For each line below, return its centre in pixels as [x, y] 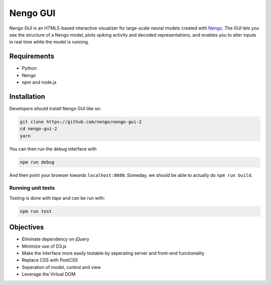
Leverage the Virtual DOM [49, 274]
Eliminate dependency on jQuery [56, 239]
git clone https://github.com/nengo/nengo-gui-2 [81, 122]
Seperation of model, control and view [61, 267]
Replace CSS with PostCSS [50, 260]
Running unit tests [32, 188]
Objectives [27, 227]
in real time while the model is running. [49, 42]
